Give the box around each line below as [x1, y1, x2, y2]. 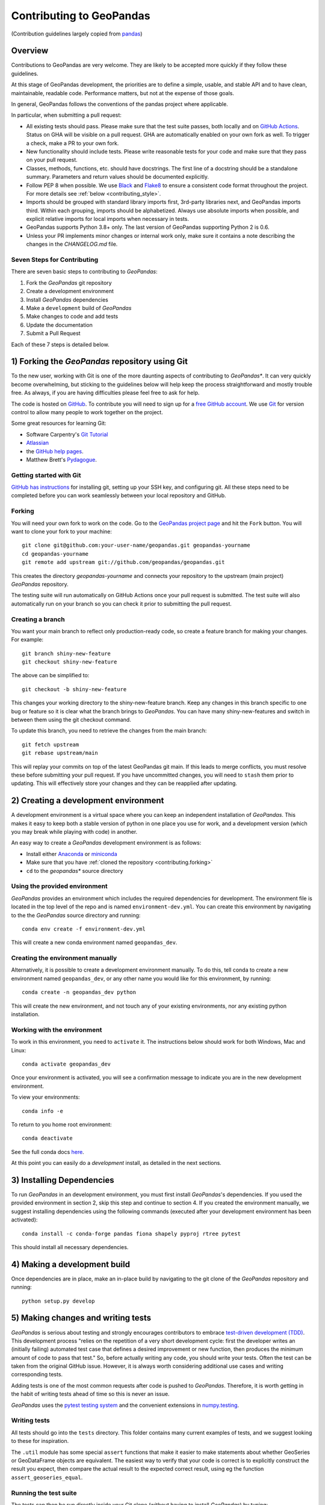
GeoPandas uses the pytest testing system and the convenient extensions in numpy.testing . [11, 1401, 240, 1409]
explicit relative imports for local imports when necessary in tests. [26, 216, 190, 223]
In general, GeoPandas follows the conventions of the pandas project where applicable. [11, 101, 228, 108]
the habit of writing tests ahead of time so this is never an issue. [11, 1391, 170, 1398]
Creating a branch [11, 615, 66, 623]
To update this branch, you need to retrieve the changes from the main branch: [11, 727, 207, 734]
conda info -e [22, 1108, 63, 1114]
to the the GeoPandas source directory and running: [11, 911, 141, 919]
